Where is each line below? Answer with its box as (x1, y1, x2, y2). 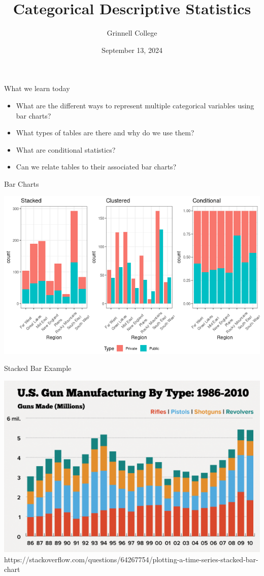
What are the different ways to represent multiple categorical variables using (16, 100, 254, 110)
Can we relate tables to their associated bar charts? (16, 161, 177, 172)
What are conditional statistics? (16, 144, 116, 155)
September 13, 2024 (102, 44, 162, 55)
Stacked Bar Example (4, 363, 72, 373)
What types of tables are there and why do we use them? (16, 127, 194, 138)
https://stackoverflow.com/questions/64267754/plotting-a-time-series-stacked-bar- (4, 554, 258, 564)
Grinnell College (107, 27, 157, 38)
